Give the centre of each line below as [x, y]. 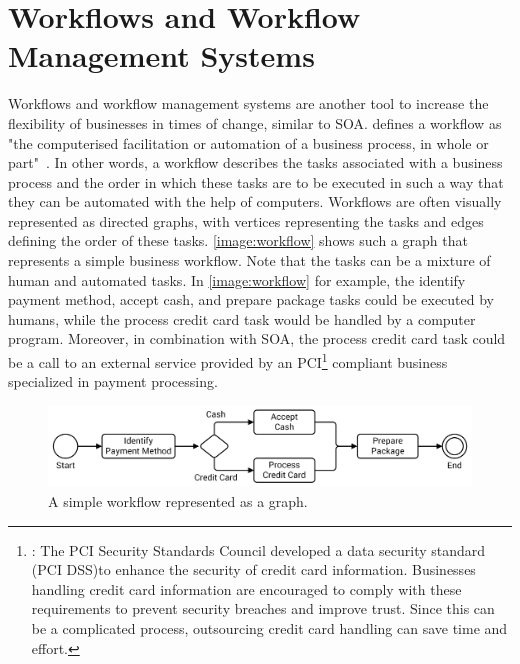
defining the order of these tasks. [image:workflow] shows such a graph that [238, 240]
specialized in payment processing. [113, 381]
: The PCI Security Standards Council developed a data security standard [258, 549]
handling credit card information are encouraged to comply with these [246, 588]
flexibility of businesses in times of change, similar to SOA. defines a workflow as [255, 122]
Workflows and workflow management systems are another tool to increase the [248, 103]
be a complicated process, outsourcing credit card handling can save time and [269, 628]
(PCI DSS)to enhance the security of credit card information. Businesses [253, 569]
